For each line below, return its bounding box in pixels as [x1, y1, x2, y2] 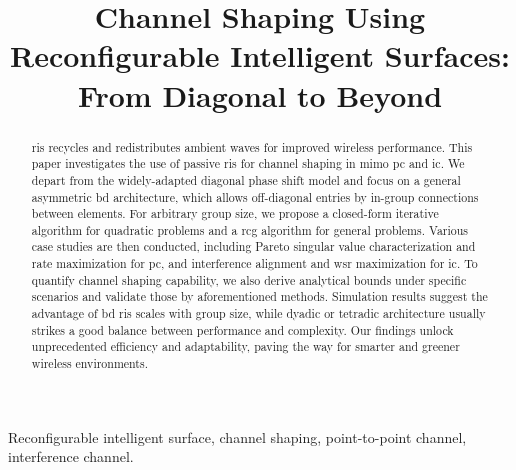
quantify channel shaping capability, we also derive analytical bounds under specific [31, 271, 467, 288]
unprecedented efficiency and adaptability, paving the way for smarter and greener [31, 338, 460, 355]
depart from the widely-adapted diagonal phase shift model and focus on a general [31, 171, 461, 188]
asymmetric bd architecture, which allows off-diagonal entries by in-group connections [31, 188, 479, 205]
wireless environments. [31, 355, 148, 372]
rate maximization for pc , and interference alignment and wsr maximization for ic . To [31, 255, 478, 272]
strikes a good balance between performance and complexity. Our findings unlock [31, 321, 454, 338]
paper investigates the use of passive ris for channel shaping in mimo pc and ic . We [31, 155, 465, 172]
